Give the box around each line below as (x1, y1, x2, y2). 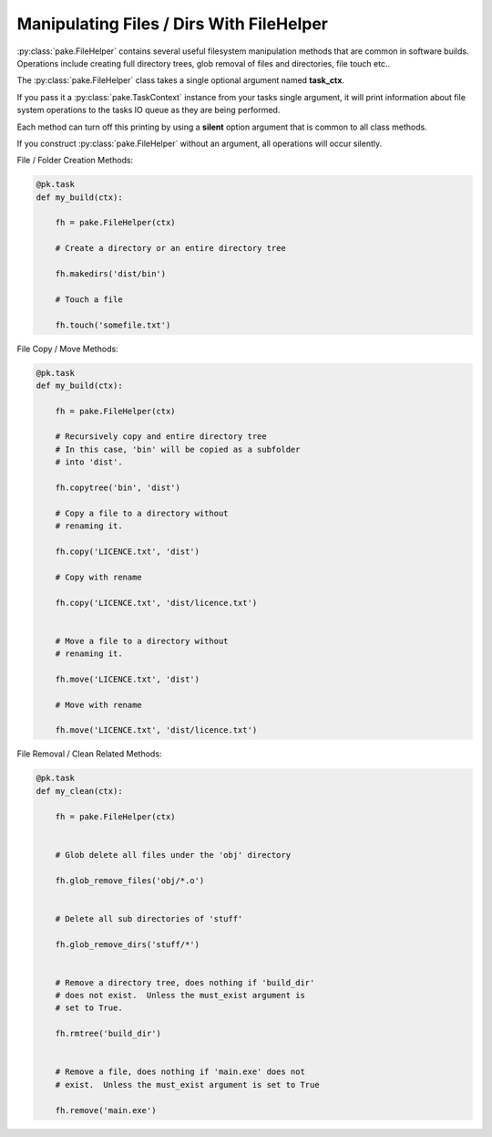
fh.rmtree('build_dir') (55, 1028, 161, 1039)
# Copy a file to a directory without (55, 507, 229, 518)
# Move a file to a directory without (55, 635, 229, 646)
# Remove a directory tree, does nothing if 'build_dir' (55, 977, 315, 987)
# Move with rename (55, 699, 143, 710)
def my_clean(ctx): (36, 786, 123, 796)
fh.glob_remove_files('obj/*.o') (55, 875, 205, 885)
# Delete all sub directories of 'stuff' (55, 913, 243, 923)
